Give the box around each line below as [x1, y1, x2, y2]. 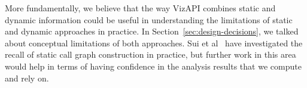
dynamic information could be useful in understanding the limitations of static [5, 13, 293, 26]
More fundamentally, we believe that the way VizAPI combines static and [5, 2, 276, 14]
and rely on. [5, 71, 49, 84]
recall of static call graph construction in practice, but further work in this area [5, 48, 296, 61]
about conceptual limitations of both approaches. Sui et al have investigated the [5, 36, 303, 49]
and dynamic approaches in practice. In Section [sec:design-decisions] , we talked [5, 25, 299, 37]
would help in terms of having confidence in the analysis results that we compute [5, 59, 302, 72]
